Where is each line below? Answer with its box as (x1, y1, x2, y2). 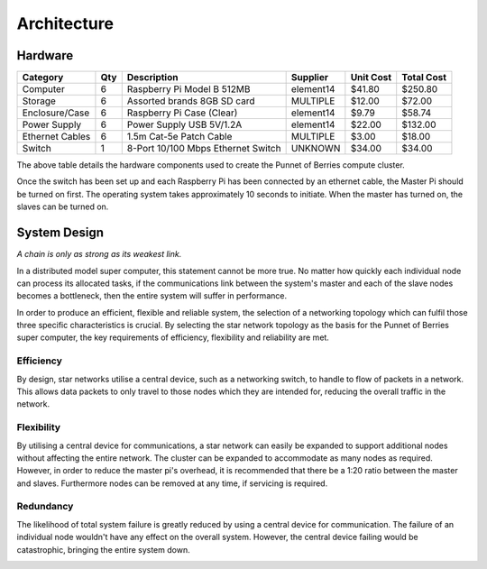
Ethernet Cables (22, 131, 91, 143)
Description (126, 71, 179, 84)
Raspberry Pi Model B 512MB (126, 83, 251, 96)
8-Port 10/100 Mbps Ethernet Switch (126, 142, 281, 155)
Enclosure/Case (22, 106, 90, 119)
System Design (16, 225, 104, 241)
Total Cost (401, 71, 446, 84)
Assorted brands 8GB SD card (126, 95, 255, 107)
